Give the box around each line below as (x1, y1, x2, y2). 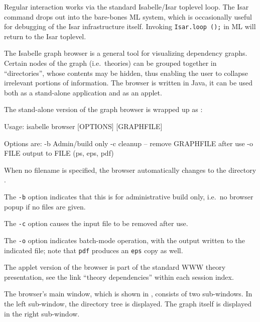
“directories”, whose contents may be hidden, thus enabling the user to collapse (4, 67, 248, 78)
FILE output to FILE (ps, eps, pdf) (4, 148, 114, 158)
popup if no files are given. (4, 201, 86, 211)
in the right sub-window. (4, 308, 80, 318)
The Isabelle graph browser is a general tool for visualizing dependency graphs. (4, 48, 247, 58)
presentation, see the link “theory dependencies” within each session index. (4, 271, 234, 282)
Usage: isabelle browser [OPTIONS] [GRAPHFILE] (4, 121, 163, 131)
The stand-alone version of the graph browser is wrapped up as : (4, 104, 203, 115)
